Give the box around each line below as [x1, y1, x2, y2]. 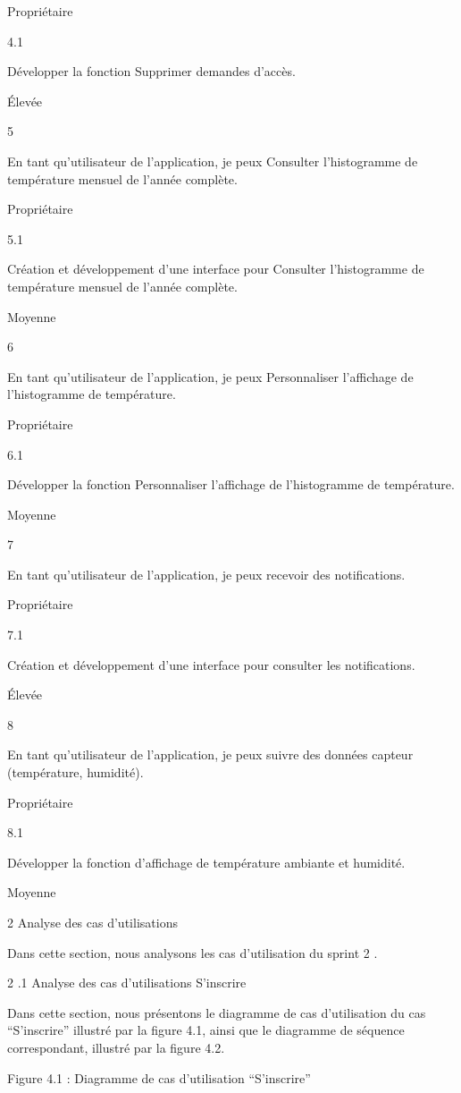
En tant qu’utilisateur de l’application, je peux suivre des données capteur [7, 745, 414, 764]
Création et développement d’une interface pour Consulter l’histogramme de [7, 259, 424, 278]
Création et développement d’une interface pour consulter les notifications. [7, 655, 415, 674]
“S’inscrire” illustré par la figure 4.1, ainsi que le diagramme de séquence [7, 1021, 405, 1039]
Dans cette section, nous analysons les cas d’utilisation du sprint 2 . [7, 943, 378, 962]
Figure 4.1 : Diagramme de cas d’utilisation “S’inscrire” [7, 1068, 311, 1087]
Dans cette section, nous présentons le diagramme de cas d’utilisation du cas [7, 1003, 426, 1021]
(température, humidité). [7, 763, 144, 782]
